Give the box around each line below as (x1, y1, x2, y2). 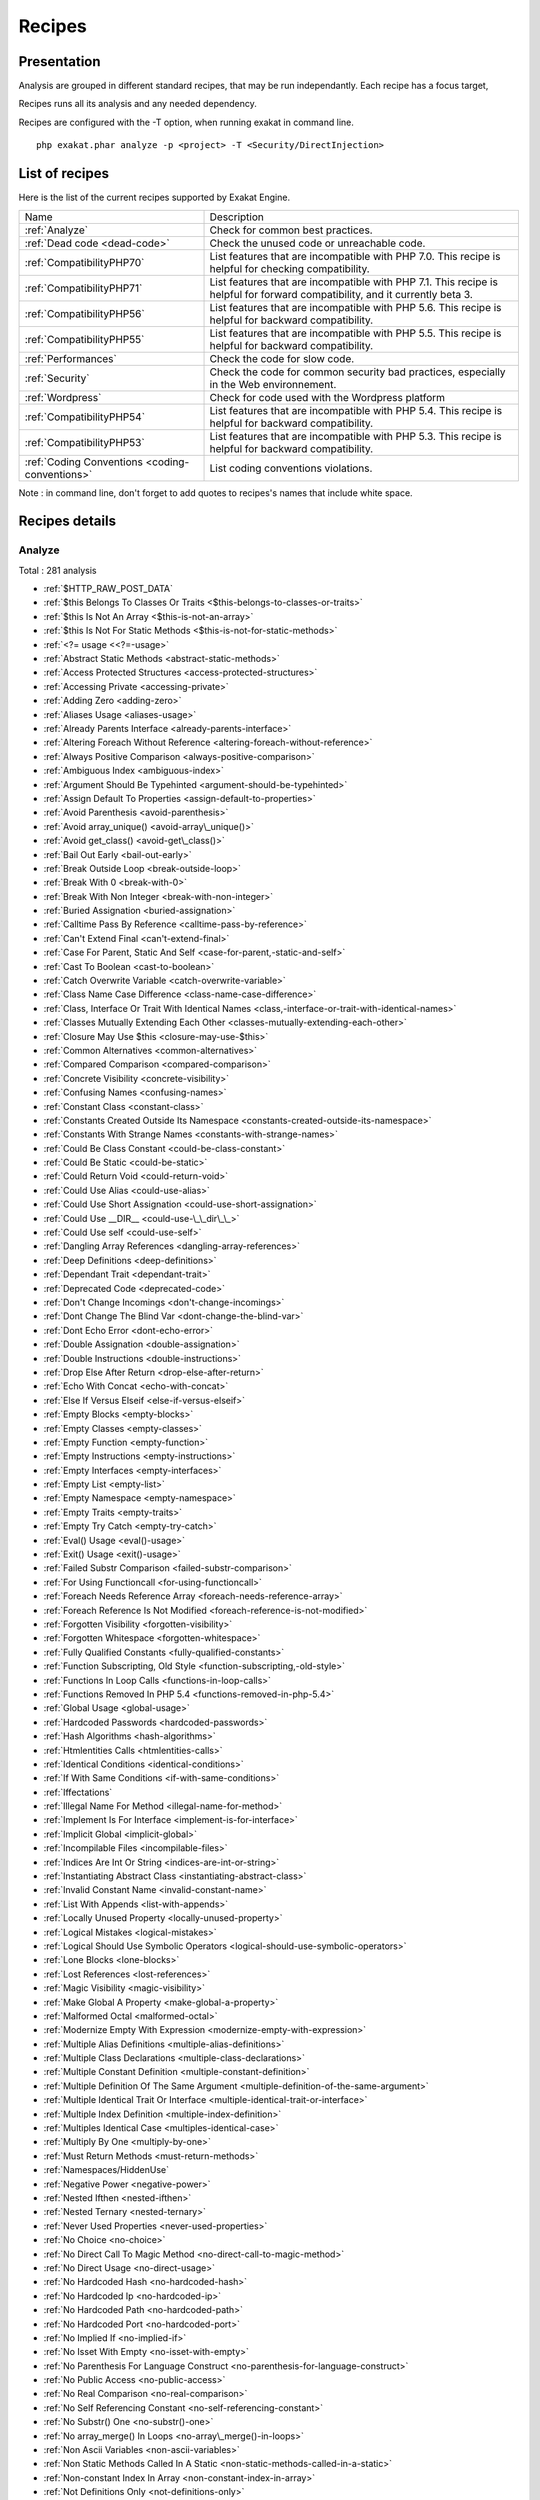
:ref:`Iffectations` (43, 1786, 113, 1798)
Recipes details (18, 513, 117, 530)
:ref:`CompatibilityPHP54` (24, 410, 145, 424)
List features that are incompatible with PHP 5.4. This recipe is (209, 403, 503, 417)
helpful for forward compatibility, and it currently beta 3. (209, 287, 474, 301)
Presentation (18, 53, 101, 70)
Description (209, 210, 264, 224)
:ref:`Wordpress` (24, 390, 102, 404)
